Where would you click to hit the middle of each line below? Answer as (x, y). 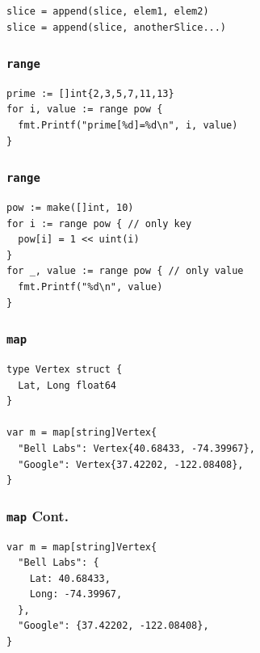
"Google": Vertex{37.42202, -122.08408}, (131, 464)
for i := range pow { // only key (99, 223)
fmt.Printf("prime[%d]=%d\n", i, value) (128, 126)
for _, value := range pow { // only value (125, 271)
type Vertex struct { (65, 369)
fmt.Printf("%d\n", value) (90, 287)
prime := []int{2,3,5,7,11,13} (90, 93)
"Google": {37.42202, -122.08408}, (113, 626)
